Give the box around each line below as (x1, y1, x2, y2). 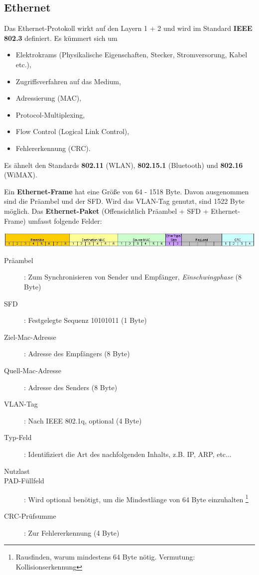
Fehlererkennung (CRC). (15, 143, 91, 153)
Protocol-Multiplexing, (15, 109, 85, 120)
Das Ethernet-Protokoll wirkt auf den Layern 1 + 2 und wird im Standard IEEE (4, 23, 253, 33)
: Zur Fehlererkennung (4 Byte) (24, 527, 120, 538)
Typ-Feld (4, 432, 32, 442)
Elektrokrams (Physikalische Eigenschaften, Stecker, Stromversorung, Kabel (15, 49, 248, 60)
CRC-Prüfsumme (4, 510, 56, 521)
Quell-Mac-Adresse (4, 365, 61, 375)
